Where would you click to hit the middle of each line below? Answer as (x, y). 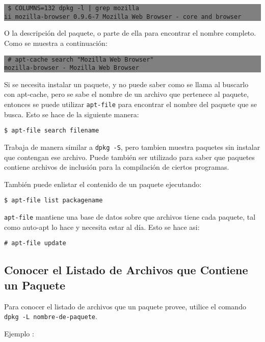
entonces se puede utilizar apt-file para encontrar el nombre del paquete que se (130, 104)
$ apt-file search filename (52, 131)
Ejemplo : (19, 333)
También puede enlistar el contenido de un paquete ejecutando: (103, 184)
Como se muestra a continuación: (56, 43)
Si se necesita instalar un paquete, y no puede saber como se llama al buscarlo (126, 84)
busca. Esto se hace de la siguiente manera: (72, 114)
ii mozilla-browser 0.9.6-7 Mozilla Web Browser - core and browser (123, 17)
